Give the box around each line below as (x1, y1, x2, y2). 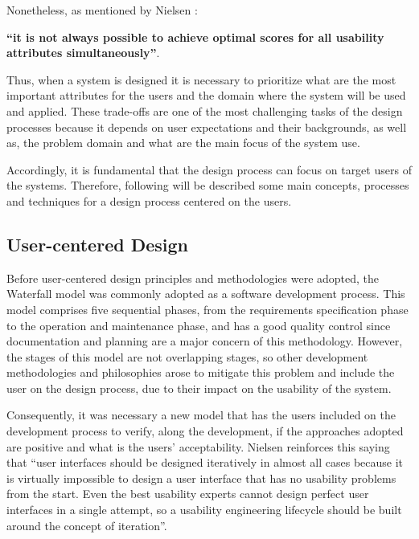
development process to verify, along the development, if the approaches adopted (6, 423, 404, 439)
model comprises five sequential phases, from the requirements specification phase (6, 300, 409, 317)
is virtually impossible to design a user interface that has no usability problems (6, 469, 396, 486)
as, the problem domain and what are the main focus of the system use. (6, 134, 360, 151)
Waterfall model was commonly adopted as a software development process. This (6, 285, 405, 302)
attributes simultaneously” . (6, 44, 160, 61)
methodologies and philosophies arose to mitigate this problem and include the (6, 364, 395, 381)
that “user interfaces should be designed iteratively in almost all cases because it (6, 454, 404, 471)
